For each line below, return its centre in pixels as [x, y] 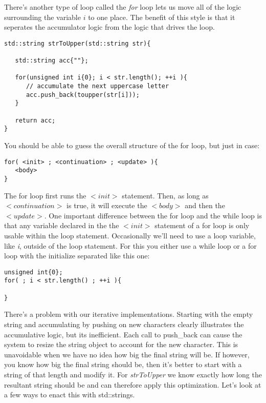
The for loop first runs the [45, 195]
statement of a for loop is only [202, 225]
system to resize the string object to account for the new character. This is [121, 344]
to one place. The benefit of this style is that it [162, 17]
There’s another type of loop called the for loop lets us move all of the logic [123, 7]
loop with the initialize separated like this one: [77, 256]
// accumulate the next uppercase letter [97, 86]
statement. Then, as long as [165, 195]
